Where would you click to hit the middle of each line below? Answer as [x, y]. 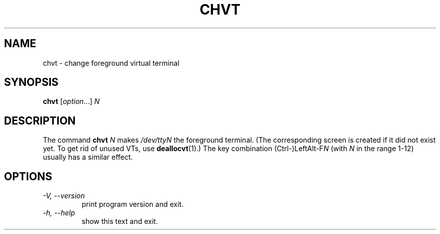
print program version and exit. [133, 204]
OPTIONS [28, 176]
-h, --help [59, 213]
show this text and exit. [120, 221]
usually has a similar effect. [88, 157]
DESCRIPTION [40, 121]
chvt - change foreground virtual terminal [111, 63]
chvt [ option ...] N [71, 101]
